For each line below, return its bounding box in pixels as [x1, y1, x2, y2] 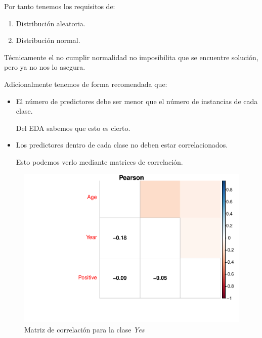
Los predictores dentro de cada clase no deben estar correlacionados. [16, 139, 228, 150]
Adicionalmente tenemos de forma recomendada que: [4, 78, 167, 89]
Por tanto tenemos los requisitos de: [4, 1, 115, 11]
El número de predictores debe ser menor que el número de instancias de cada [16, 95, 258, 106]
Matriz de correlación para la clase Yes [24, 324, 145, 334]
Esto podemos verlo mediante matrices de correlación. [16, 156, 183, 167]
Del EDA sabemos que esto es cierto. [16, 122, 130, 133]
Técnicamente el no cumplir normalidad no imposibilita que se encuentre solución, [4, 52, 258, 62]
